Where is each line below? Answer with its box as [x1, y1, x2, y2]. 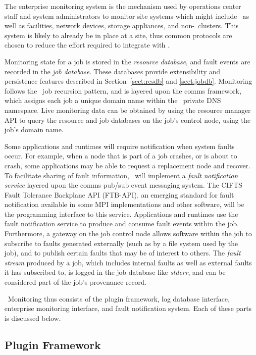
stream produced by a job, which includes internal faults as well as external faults [4, 257, 252, 267]
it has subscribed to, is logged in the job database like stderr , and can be [4, 267, 226, 277]
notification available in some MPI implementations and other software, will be [4, 199, 244, 209]
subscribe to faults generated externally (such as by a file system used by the [4, 238, 238, 248]
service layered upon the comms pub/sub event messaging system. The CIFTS [4, 180, 243, 190]
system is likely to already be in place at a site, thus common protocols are [4, 30, 232, 40]
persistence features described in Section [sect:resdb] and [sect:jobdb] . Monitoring [4, 76, 253, 86]
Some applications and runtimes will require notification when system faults [4, 141, 235, 151]
